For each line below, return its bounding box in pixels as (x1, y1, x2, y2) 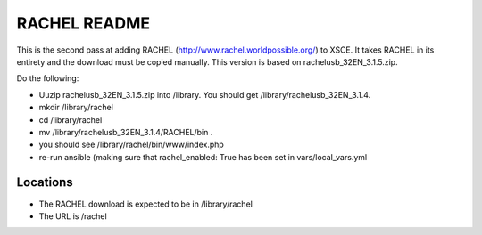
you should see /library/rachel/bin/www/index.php (38, 139, 225, 150)
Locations (16, 174, 73, 190)
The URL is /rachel (38, 210, 107, 222)
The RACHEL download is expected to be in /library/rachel (38, 199, 253, 209)
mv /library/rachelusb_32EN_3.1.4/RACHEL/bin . (38, 126, 213, 137)
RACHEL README (16, 13, 151, 33)
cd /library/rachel (38, 114, 103, 125)
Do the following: (16, 73, 79, 84)
